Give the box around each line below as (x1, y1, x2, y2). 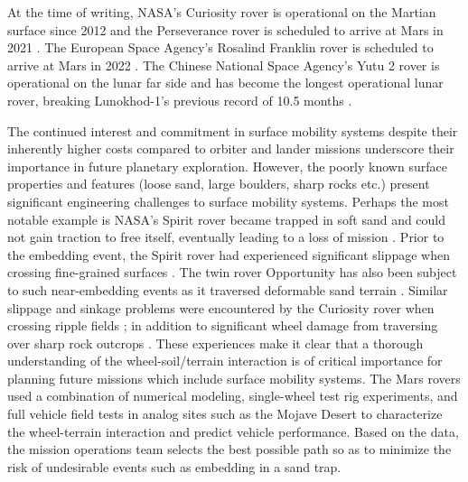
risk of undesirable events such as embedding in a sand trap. (7, 457, 342, 476)
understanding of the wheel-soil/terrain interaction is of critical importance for (7, 351, 443, 370)
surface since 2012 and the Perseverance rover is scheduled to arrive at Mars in (7, 20, 444, 39)
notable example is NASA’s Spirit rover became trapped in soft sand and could (7, 209, 446, 228)
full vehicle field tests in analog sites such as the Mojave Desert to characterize (7, 404, 443, 423)
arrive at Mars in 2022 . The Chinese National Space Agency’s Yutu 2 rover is (7, 55, 440, 74)
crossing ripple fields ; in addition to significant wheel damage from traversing (7, 316, 438, 335)
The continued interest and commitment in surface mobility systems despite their (7, 121, 458, 140)
